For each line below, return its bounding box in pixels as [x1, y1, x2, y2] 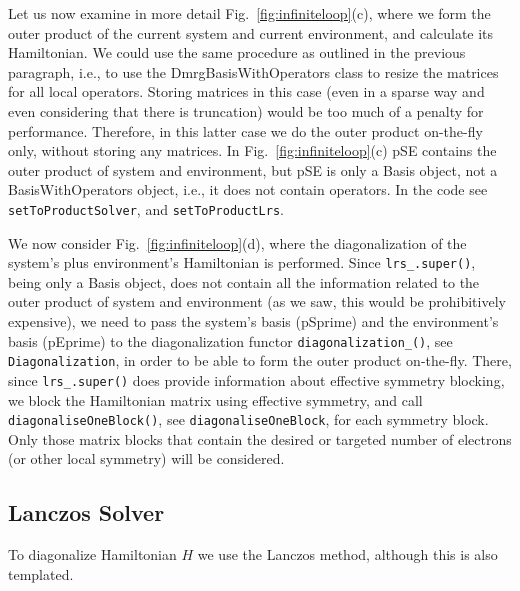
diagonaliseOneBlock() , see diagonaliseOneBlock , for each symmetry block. [8, 409, 489, 430]
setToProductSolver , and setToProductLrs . [8, 198, 284, 219]
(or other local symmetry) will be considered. [8, 448, 285, 469]
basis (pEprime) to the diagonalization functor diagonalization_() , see [8, 330, 453, 351]
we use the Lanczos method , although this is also [197, 544, 498, 565]
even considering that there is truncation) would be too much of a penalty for [8, 100, 484, 121]
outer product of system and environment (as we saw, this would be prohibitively [8, 291, 506, 312]
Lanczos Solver [8, 497, 165, 528]
